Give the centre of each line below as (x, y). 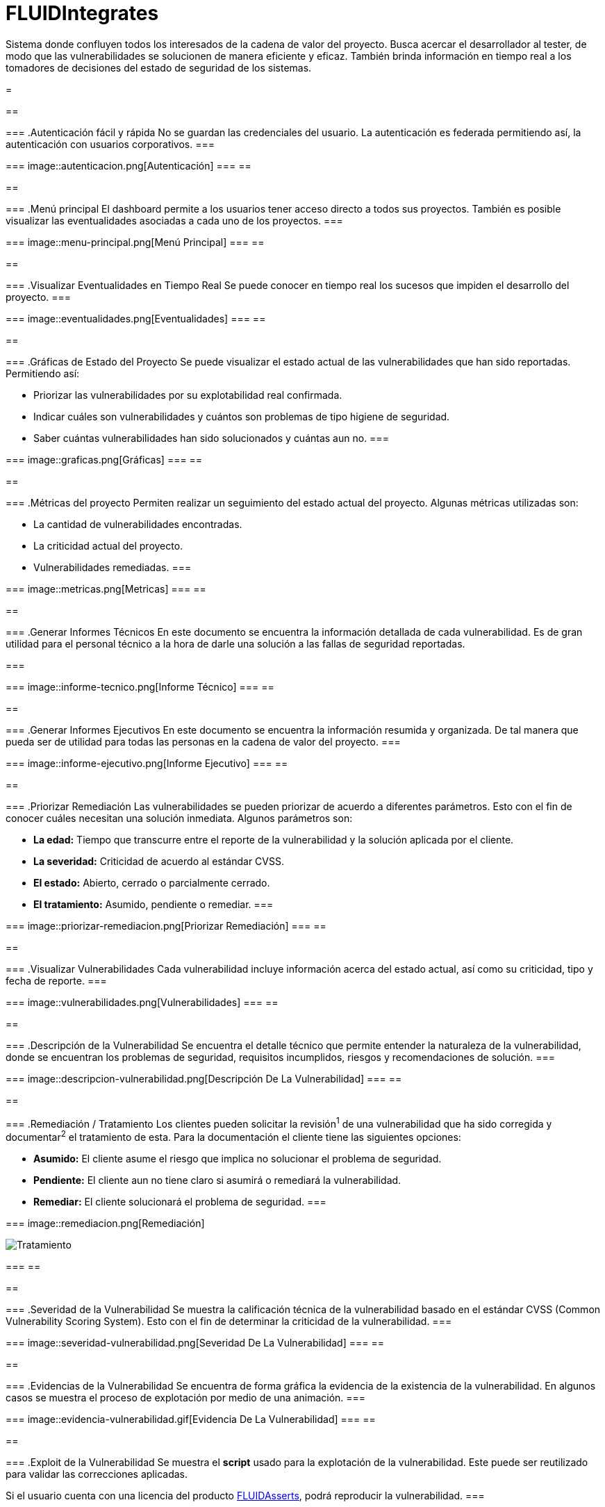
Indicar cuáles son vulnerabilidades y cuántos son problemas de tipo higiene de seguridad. (242, 416)
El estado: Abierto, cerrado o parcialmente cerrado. (152, 882)
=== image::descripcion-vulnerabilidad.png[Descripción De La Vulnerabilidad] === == (204, 1078)
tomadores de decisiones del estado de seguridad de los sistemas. (159, 67)
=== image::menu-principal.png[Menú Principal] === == (135, 242)
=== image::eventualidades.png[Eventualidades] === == (136, 318)
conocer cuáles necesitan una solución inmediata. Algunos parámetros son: (179, 818)
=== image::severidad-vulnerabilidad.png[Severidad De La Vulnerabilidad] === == (195, 1343)
